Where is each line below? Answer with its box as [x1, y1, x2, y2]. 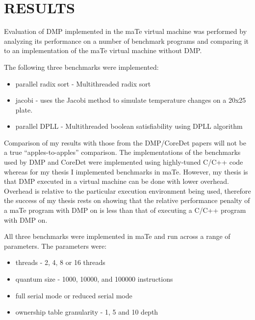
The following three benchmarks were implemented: [4, 61, 159, 72]
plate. [15, 104, 33, 115]
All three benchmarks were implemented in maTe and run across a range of [4, 231, 230, 241]
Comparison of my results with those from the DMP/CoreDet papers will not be [4, 137, 246, 147]
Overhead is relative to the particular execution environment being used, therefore [4, 185, 251, 196]
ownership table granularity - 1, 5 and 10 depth [15, 307, 158, 317]
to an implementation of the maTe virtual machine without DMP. [4, 45, 202, 56]
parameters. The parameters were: [4, 240, 107, 251]
